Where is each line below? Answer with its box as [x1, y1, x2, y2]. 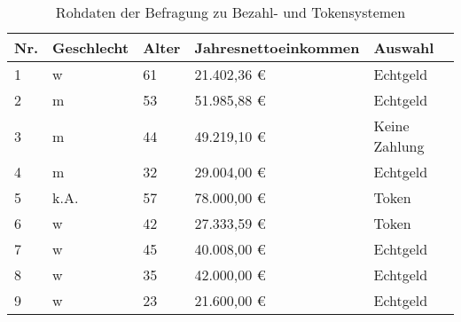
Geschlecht [52, 37, 129, 58]
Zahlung [373, 136, 425, 156]
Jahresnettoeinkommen [194, 37, 360, 58]
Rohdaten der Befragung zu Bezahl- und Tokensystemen [55, 2, 406, 22]
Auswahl [373, 37, 434, 58]
